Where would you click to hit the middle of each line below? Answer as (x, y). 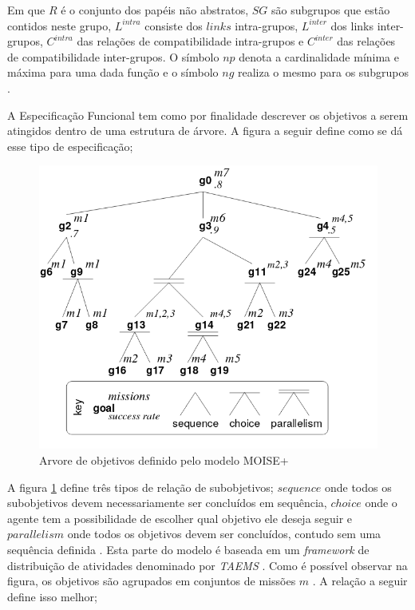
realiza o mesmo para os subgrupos (323, 72)
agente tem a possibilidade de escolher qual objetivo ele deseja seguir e (180, 518)
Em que (26, 10)
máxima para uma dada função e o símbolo (113, 72)
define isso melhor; (52, 596)
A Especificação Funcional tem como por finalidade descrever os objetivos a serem (208, 115)
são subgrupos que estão (331, 10)
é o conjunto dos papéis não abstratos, (155, 10)
